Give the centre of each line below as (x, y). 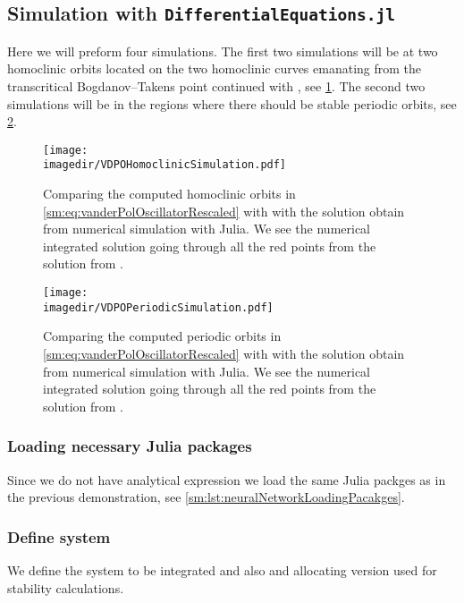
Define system (59, 536)
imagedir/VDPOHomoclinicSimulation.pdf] (165, 165)
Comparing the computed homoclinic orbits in (169, 194)
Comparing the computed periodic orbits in (162, 336)
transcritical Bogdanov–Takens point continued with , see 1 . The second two (216, 85)
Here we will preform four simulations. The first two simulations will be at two (223, 51)
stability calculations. (66, 587)
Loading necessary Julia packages (130, 446)
